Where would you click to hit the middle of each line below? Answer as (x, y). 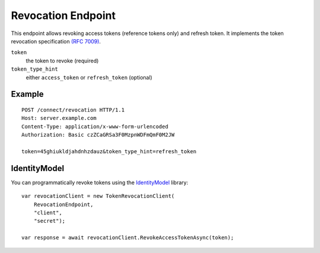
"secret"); (49, 221)
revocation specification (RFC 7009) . (56, 41)
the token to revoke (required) (62, 61)
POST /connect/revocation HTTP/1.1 (73, 110)
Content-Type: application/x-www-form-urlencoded (95, 126)
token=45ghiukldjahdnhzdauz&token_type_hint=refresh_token (109, 151)
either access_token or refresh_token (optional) (89, 77)
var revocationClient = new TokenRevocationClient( (98, 196)
